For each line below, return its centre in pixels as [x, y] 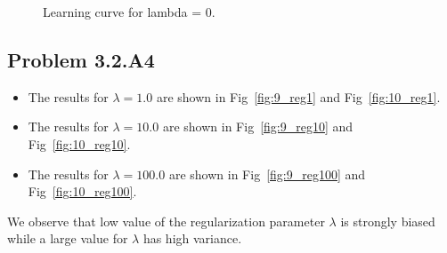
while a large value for [68, 238]
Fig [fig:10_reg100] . [82, 191]
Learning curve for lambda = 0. [129, 12]
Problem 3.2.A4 [81, 59]
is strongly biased [388, 221]
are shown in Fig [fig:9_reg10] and [258, 126]
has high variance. [192, 238]
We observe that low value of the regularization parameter [166, 221]
